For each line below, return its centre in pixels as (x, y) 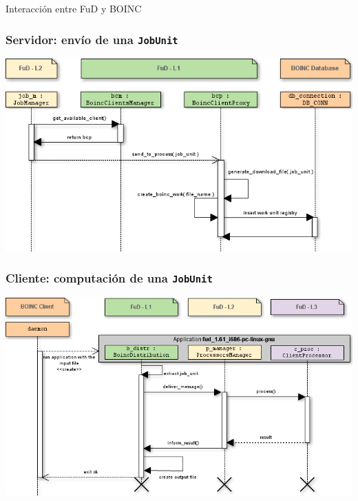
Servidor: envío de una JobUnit (92, 39)
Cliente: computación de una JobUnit (109, 278)
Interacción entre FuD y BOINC (74, 8)
